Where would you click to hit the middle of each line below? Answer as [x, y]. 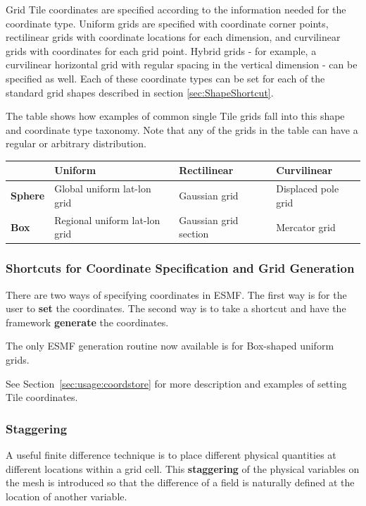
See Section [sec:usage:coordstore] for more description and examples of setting [176, 383]
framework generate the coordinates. [87, 322]
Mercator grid [306, 227]
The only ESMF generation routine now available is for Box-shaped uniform [170, 346]
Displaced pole [308, 189]
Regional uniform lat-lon [107, 220]
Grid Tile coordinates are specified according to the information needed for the [176, 9]
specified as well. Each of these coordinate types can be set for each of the [165, 78]
